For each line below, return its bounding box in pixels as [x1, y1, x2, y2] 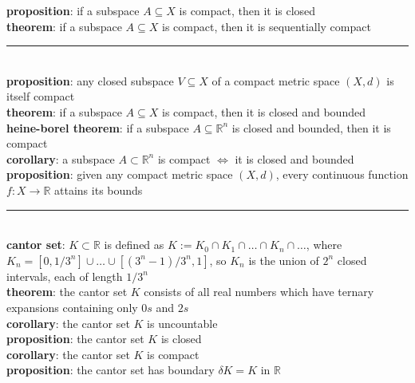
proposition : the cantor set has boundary [6, 361, 215, 378]
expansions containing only [6, 298, 138, 315]
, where [306, 236, 342, 253]
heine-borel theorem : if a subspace [6, 119, 189, 136]
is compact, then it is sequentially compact [162, 18, 371, 34]
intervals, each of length [6, 267, 123, 284]
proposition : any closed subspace [6, 72, 174, 89]
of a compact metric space [211, 72, 340, 89]
